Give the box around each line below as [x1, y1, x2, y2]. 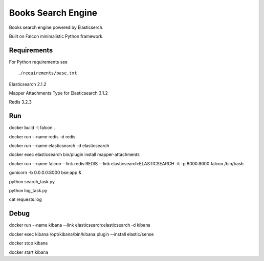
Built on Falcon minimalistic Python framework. [9, 33, 104, 39]
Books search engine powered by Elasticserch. [9, 24, 104, 30]
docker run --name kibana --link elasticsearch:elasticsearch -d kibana [9, 222, 151, 228]
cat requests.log [9, 196, 42, 202]
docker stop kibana [9, 240, 48, 246]
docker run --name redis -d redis [9, 133, 76, 139]
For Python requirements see [9, 59, 68, 65]
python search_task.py [9, 178, 55, 184]
